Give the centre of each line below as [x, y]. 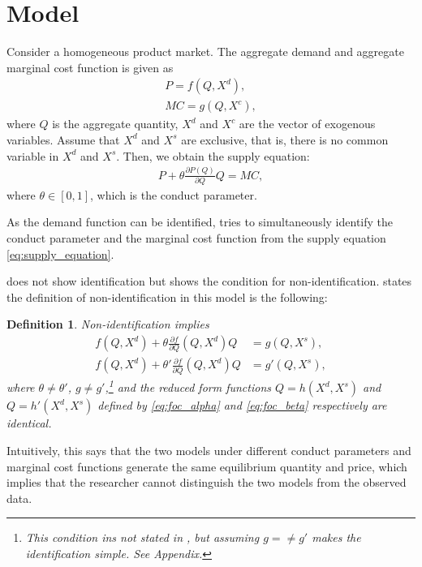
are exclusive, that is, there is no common [285, 139]
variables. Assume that [63, 139]
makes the [336, 537]
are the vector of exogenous [307, 124]
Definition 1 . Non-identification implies [108, 324]
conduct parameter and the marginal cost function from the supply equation [196, 238]
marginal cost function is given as [90, 67]
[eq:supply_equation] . [60, 253]
